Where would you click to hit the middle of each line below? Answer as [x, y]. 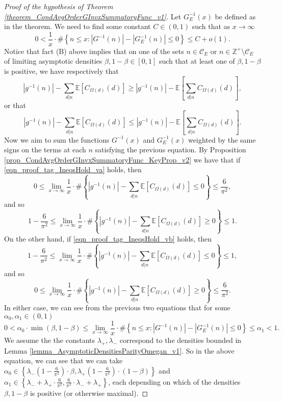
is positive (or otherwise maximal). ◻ [89, 393]
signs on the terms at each [45, 150]
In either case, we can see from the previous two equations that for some [117, 307]
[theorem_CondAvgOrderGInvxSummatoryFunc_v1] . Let [93, 16]
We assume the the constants [49, 340]
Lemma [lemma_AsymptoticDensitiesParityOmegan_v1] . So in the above [119, 350]
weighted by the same [222, 139]
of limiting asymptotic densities [53, 61]
